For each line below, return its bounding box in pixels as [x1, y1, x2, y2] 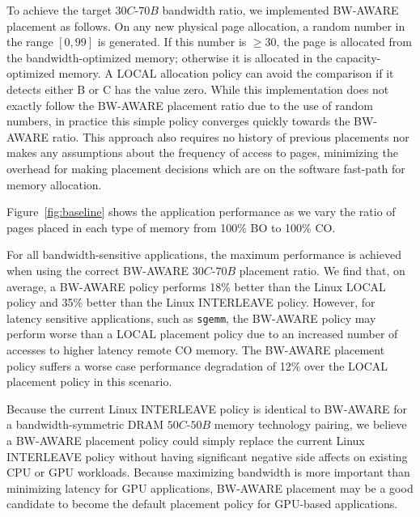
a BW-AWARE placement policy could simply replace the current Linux [6, 431, 365, 448]
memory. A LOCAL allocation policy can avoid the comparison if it [58, 65, 394, 82]
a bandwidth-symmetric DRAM [6, 416, 164, 433]
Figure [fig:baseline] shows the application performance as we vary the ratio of [6, 203, 396, 220]
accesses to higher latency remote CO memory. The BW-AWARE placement [6, 341, 385, 358]
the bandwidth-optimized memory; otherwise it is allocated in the [6, 49, 333, 66]
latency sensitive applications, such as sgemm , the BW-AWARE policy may [6, 309, 376, 326]
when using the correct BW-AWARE [6, 261, 189, 278]
